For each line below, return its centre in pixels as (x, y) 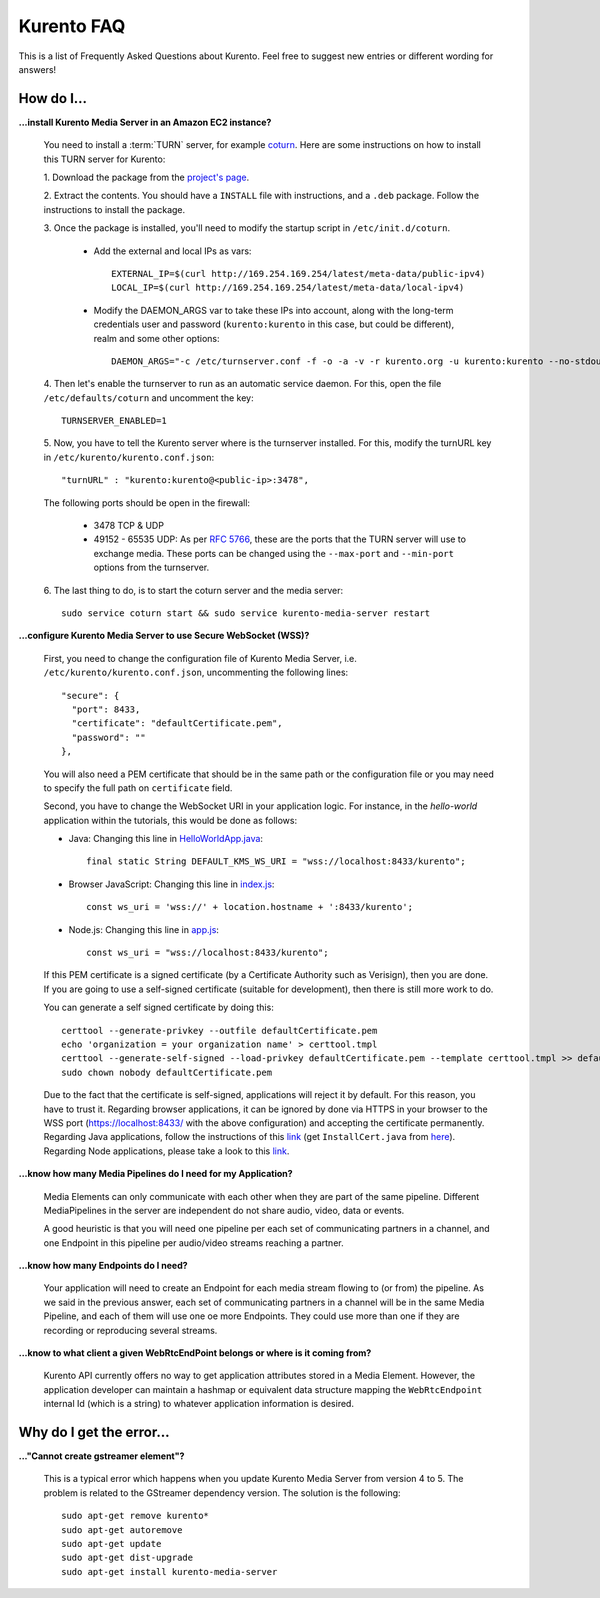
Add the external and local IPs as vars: (172, 251)
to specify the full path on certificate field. (138, 787)
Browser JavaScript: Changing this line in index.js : (171, 884)
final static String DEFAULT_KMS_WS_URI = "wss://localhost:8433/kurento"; (276, 861)
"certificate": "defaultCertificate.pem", (177, 723)
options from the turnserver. (151, 567)
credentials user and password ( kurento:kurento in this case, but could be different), (274, 324)
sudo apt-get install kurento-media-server (169, 1571)
